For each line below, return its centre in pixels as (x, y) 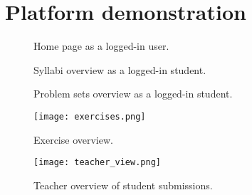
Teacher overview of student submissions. (123, 185)
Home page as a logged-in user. (101, 46)
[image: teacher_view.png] (97, 163)
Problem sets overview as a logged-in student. (133, 94)
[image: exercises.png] (90, 116)
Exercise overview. (73, 139)
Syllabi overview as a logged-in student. (120, 69)
